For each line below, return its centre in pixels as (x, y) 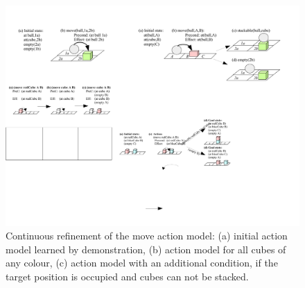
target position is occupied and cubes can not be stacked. (127, 276)
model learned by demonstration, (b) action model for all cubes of (146, 249)
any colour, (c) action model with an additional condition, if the (142, 263)
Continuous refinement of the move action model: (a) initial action (147, 236)
